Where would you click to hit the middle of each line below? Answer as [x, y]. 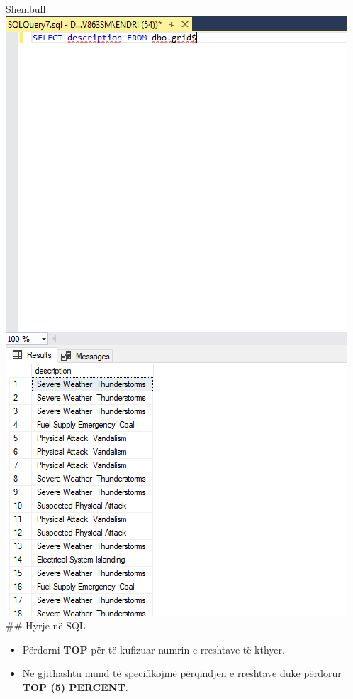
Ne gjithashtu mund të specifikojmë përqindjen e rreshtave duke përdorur [182, 673]
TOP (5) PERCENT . [75, 687]
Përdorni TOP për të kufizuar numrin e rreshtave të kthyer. [153, 649]
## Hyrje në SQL [46, 625]
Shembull [26, 9]
